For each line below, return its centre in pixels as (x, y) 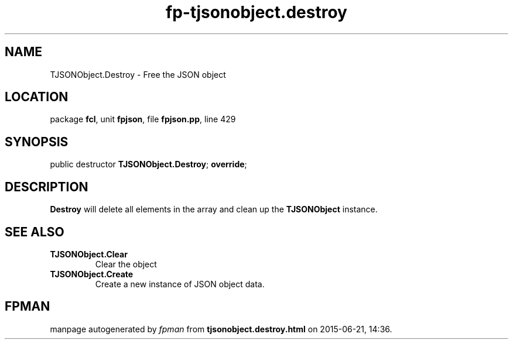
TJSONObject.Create (92, 274)
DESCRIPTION (47, 187)
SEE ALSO (35, 232)
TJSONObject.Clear (89, 254)
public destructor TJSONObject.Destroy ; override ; (148, 164)
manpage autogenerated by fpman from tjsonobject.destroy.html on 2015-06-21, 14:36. (221, 329)
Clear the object (126, 264)
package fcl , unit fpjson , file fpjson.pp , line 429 (143, 119)
